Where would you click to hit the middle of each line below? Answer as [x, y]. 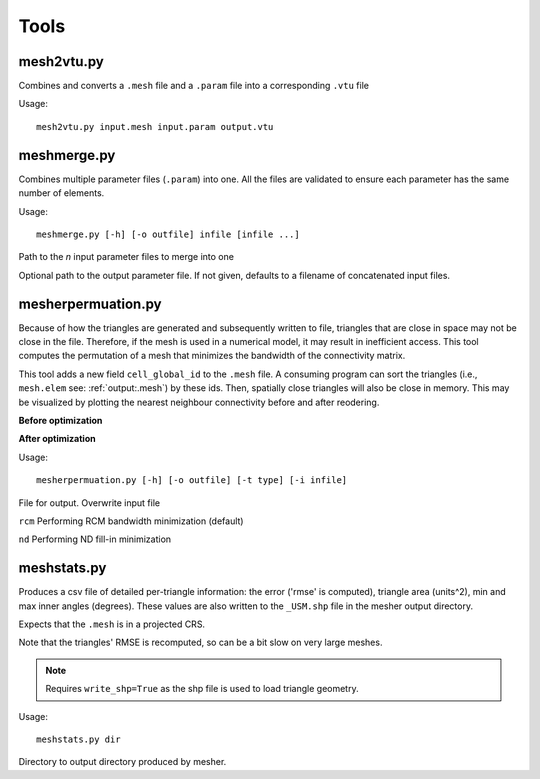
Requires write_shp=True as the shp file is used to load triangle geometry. [202, 689]
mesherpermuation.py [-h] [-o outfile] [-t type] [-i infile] [192, 480]
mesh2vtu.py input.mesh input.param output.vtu [155, 126]
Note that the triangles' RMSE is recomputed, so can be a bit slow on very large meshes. [200, 642]
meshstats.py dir [78, 739]
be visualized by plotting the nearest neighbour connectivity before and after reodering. [199, 402]
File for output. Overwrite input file [89, 502]
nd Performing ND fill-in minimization [95, 539]
